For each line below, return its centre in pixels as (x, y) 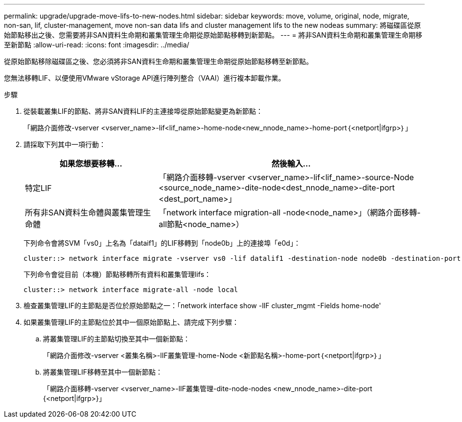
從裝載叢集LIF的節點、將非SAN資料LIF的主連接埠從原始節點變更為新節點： (143, 111)
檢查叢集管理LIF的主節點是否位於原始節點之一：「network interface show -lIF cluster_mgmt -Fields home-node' (202, 306)
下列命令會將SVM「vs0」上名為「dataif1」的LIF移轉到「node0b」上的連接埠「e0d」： (162, 243)
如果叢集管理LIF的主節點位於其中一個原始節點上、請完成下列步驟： (131, 322)
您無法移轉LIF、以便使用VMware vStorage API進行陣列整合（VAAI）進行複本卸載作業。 (145, 78)
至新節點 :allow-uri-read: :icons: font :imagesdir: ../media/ (97, 45)
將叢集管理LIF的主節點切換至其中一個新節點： (116, 339)
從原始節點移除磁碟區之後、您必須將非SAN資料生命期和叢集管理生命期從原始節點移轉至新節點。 (159, 61)
